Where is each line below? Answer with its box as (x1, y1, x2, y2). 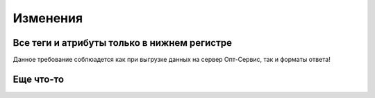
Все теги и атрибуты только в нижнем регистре (12, 37, 233, 49)
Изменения (12, 10, 83, 26)
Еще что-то (12, 73, 65, 85)
